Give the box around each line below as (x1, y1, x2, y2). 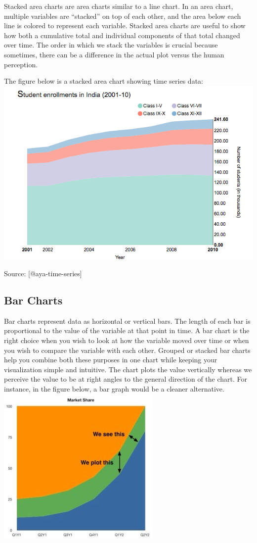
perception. (4, 59, 38, 69)
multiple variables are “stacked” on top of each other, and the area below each (4, 10, 241, 21)
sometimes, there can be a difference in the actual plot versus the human (4, 49, 224, 59)
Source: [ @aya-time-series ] (4, 268, 82, 278)
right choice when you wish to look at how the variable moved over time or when (4, 335, 249, 345)
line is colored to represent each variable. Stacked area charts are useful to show (4, 20, 246, 31)
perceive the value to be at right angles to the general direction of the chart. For (4, 374, 248, 384)
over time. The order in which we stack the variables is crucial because (4, 40, 218, 50)
